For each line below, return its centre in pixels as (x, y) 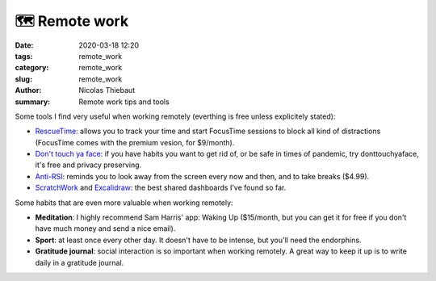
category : (32, 68)
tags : (24, 56)
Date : (24, 45)
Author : (28, 90)
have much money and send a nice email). (105, 229)
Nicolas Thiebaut (107, 90)
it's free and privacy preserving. (88, 165)
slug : (23, 79)
